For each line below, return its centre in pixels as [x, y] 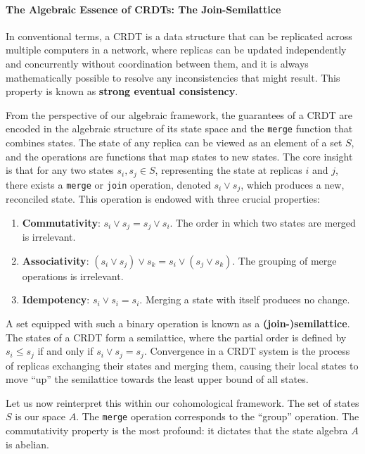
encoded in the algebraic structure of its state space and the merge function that [179, 128]
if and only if [65, 351]
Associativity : [56, 260]
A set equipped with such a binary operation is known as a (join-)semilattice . [178, 323]
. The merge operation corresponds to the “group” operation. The [218, 416]
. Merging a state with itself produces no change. [245, 299]
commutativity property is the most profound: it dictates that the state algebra [177, 430]
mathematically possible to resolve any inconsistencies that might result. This [173, 77]
